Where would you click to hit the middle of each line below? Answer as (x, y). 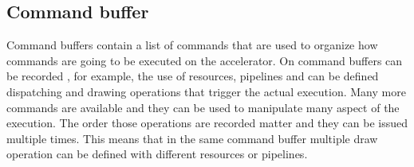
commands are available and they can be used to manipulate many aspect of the (203, 107)
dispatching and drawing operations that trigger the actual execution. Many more (206, 91)
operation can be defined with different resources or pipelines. (157, 154)
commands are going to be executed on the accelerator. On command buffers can (205, 60)
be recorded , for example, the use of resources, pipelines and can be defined (193, 76)
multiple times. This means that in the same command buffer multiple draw (192, 138)
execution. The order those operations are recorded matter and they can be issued (207, 123)
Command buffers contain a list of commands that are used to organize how (192, 45)
